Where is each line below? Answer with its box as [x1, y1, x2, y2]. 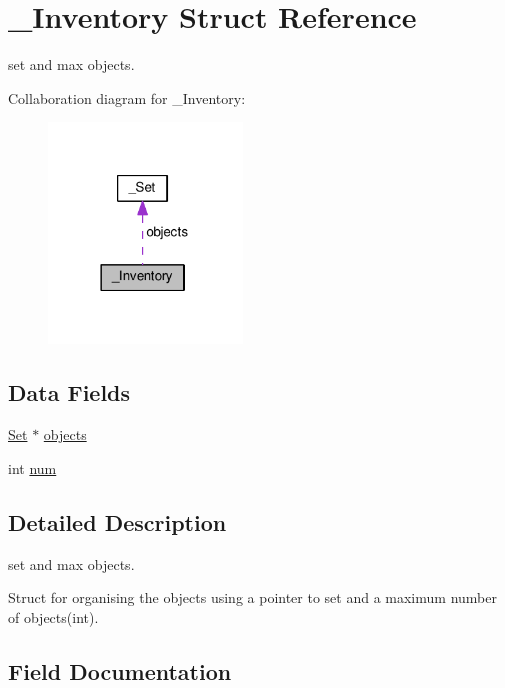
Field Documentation [8, 655, 232, 686]
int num [8, 457, 57, 478]
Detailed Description [8, 506, 227, 537]
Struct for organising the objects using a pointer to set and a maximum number [8, 587, 497, 608]
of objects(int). [8, 606, 99, 627]
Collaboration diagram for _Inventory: [8, 87, 246, 108]
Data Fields [8, 377, 131, 408]
